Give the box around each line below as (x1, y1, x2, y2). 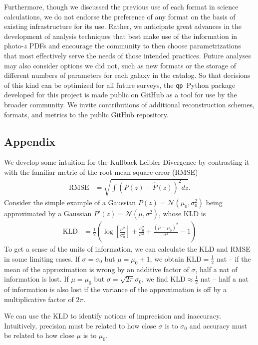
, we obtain (150, 253, 184, 264)
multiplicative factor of (4, 294, 74, 304)
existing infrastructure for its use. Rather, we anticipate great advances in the (4, 21, 242, 31)
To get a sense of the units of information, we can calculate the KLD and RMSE (4, 244, 251, 254)
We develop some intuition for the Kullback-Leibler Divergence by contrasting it (4, 157, 250, 167)
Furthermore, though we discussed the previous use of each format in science (4, 1, 239, 11)
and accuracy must (189, 320, 247, 331)
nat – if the (216, 253, 251, 264)
